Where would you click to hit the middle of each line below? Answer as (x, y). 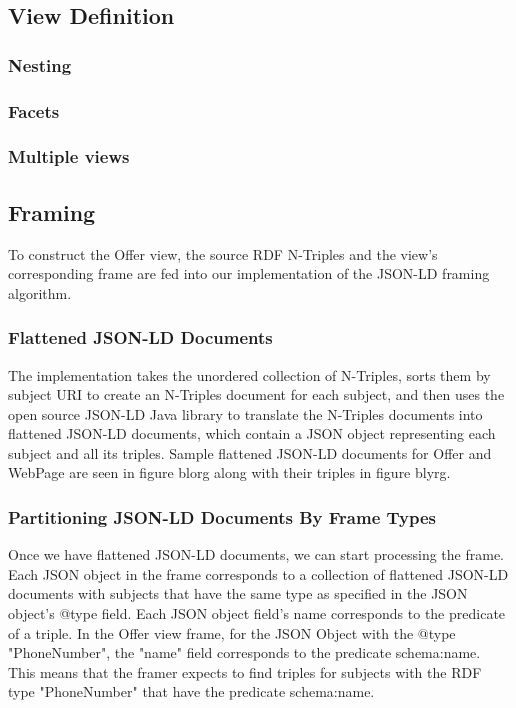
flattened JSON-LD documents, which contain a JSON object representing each (252, 433)
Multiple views (69, 156)
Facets (34, 110)
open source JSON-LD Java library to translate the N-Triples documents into (245, 413)
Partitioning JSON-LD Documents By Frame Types (222, 517)
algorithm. (40, 292)
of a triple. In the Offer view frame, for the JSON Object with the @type (232, 632)
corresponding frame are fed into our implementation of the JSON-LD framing (249, 273)
